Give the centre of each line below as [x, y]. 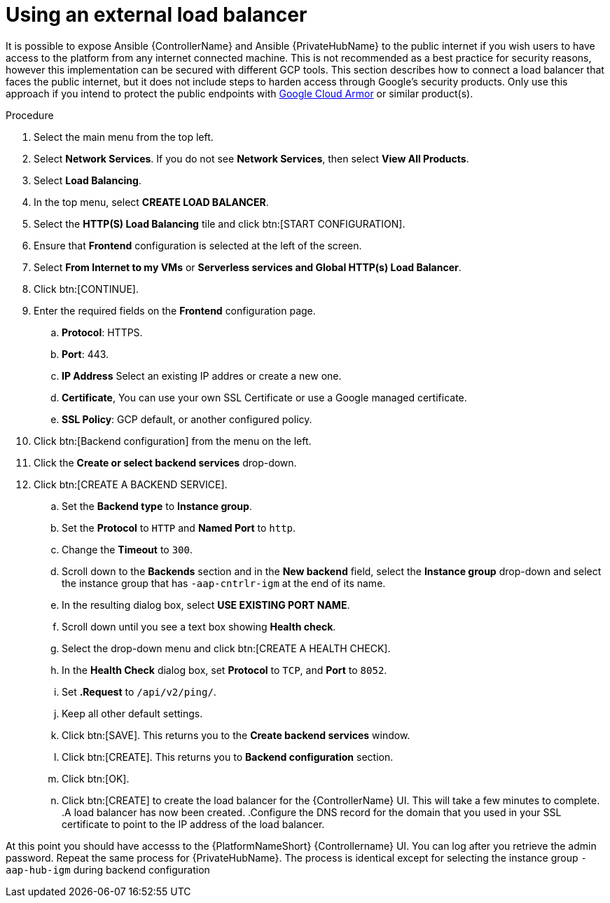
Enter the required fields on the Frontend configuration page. [175, 310]
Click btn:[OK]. [96, 778]
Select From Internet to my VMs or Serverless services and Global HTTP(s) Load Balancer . [248, 267]
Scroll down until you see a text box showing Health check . [199, 626]
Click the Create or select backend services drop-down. [165, 462]
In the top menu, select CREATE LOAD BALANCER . [151, 202]
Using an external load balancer [157, 15]
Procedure [30, 115]
